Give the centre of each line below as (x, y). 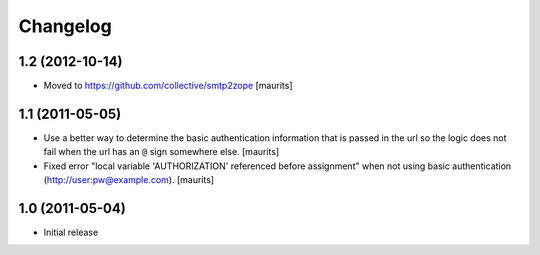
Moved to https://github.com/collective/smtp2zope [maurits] (168, 86)
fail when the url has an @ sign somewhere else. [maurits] (161, 152)
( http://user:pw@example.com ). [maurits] (129, 180)
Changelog (65, 26)
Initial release (71, 232)
